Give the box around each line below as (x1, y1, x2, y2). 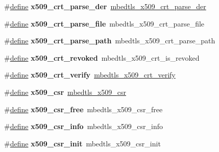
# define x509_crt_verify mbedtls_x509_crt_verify (4, 69, 176, 80)
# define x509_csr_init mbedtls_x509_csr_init (4, 138, 161, 148)
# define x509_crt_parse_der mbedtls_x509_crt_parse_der (4, 1, 206, 11)
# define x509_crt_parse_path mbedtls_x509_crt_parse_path (4, 35, 215, 46)
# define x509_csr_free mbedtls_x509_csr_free (4, 104, 163, 114)
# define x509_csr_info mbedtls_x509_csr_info (4, 121, 163, 132)
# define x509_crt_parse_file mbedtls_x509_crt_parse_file (4, 18, 205, 29)
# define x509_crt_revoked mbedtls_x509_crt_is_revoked (4, 52, 200, 63)
